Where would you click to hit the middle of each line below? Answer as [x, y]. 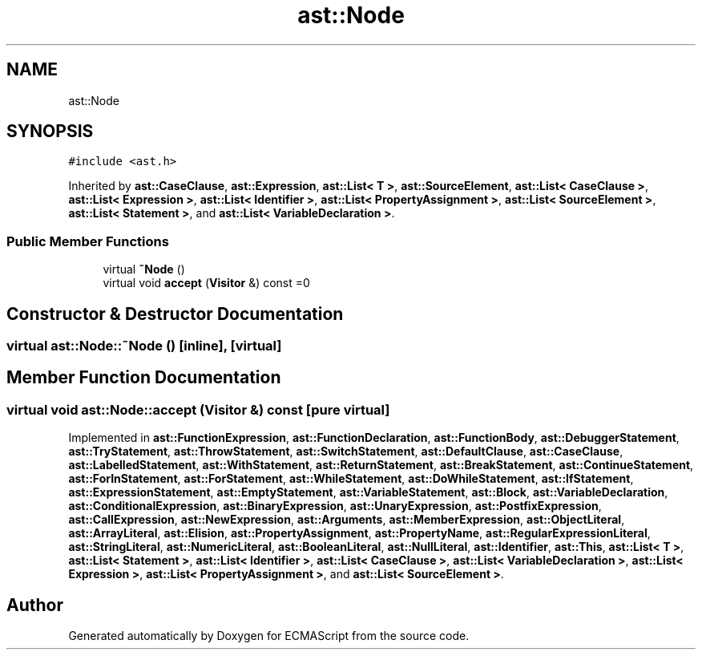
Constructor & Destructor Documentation [175, 314]
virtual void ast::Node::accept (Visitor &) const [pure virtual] [198, 409]
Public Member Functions [88, 241]
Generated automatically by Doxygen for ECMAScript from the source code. [269, 636]
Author [35, 605]
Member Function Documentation [144, 378]
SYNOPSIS [50, 132]
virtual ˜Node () [144, 269]
